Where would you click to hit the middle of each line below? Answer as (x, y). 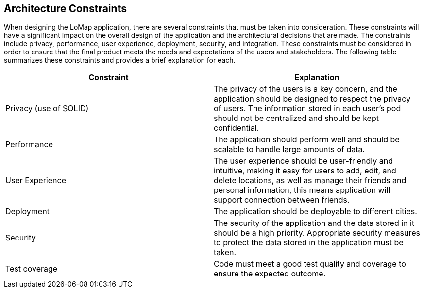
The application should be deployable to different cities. (315, 212)
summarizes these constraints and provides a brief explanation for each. (120, 60)
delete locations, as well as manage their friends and (310, 180)
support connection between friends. (282, 200)
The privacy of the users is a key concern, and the (305, 89)
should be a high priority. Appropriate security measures (317, 233)
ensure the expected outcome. (270, 274)
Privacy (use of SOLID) (47, 109)
